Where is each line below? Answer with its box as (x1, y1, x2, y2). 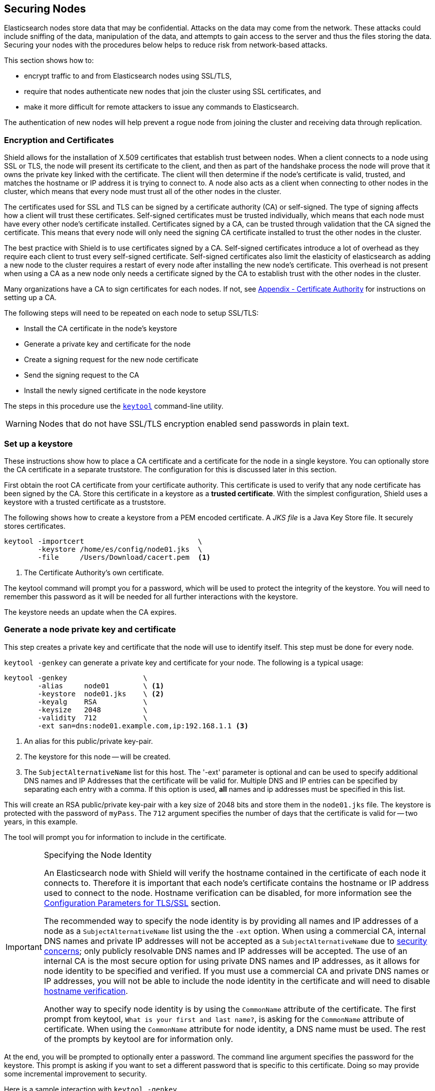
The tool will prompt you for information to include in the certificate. (4, 832, 226, 841)
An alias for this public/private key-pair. (24, 736, 153, 745)
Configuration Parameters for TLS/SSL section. (43, 897, 221, 908)
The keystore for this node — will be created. (24, 752, 170, 761)
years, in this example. (4, 817, 78, 826)
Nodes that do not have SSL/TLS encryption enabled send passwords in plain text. (38, 419, 349, 429)
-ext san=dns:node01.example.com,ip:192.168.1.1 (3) (37, 721, 248, 730)
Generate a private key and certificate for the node (24, 340, 191, 349)
